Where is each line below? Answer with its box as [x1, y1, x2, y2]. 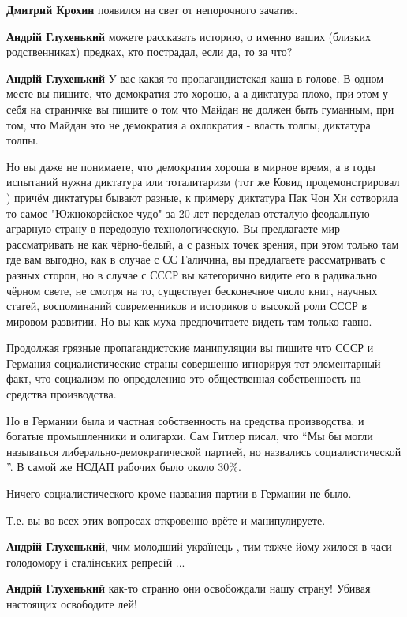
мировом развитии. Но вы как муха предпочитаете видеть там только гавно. [6, 312, 372, 329]
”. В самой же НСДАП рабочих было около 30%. [6, 458, 241, 475]
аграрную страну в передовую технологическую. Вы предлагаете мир [6, 220, 340, 237]
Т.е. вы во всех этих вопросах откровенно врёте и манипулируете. [6, 511, 326, 528]
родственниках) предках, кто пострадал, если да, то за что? [6, 43, 293, 60]
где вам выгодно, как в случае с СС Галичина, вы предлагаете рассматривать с [6, 251, 386, 267]
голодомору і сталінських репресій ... [6, 553, 185, 570]
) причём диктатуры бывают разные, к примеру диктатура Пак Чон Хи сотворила [6, 189, 398, 205]
